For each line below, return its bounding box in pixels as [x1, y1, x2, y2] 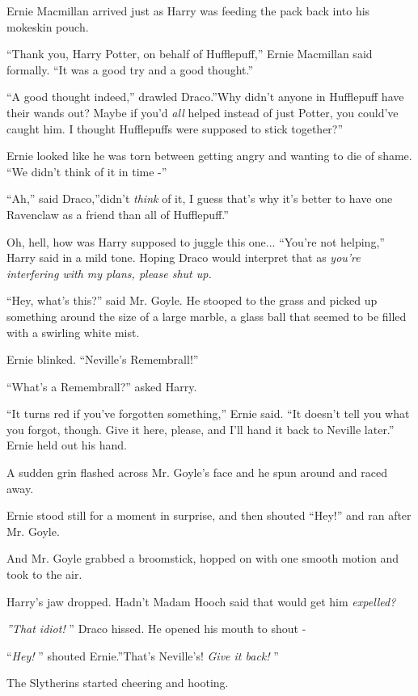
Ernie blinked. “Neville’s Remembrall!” [6, 351, 199, 368]
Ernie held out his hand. [6, 437, 127, 453]
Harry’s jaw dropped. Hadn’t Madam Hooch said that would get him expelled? [6, 593, 396, 610]
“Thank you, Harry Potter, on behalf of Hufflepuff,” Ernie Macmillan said [6, 45, 373, 62]
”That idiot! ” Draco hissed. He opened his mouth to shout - [6, 620, 306, 637]
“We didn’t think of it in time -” [6, 162, 167, 179]
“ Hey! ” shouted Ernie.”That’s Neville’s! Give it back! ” [6, 647, 279, 664]
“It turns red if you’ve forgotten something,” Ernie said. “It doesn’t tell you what [6, 405, 410, 422]
